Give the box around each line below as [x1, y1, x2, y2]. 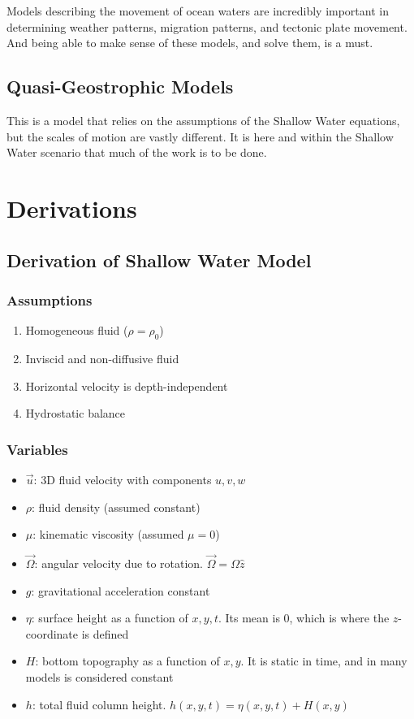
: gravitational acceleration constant [31, 582, 210, 599]
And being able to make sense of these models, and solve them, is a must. [6, 34, 373, 51]
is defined [81, 625, 129, 642]
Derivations [6, 191, 137, 224]
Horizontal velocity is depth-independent [25, 377, 228, 394]
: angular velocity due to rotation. [34, 554, 203, 571]
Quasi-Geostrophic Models [6, 74, 234, 99]
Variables [6, 439, 68, 459]
